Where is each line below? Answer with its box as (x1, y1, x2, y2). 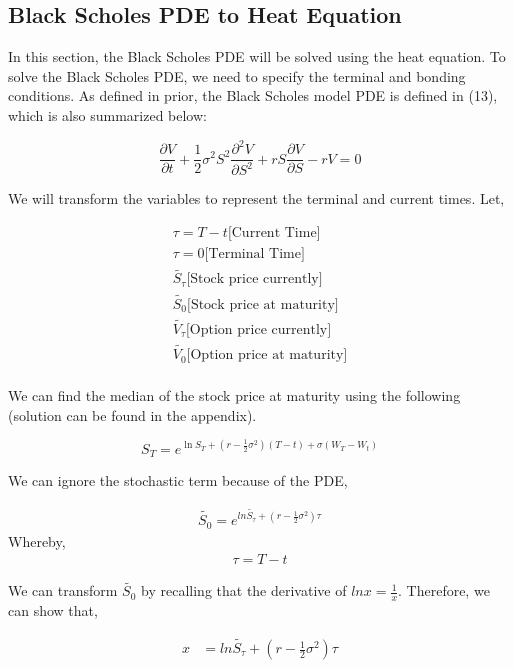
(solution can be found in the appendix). (8, 404, 257, 425)
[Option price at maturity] (186, 348, 348, 363)
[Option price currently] (185, 322, 332, 337)
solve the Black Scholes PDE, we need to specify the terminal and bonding (8, 65, 466, 86)
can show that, (8, 600, 98, 621)
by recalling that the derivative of (141, 580, 347, 601)
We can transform (8, 580, 118, 601)
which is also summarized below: (8, 104, 207, 125)
